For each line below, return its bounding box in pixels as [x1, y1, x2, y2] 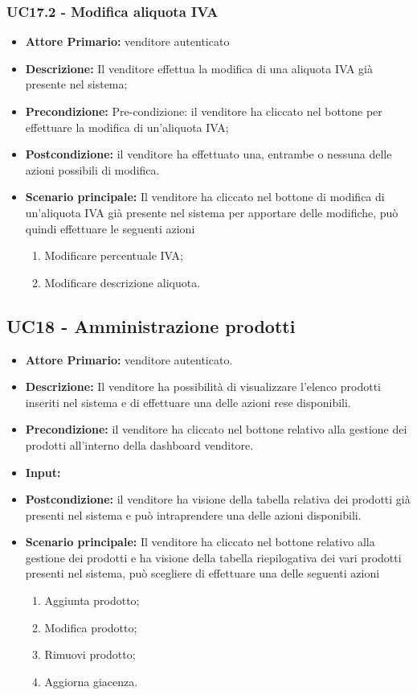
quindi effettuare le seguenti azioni [25, 220, 195, 236]
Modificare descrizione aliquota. [44, 273, 201, 290]
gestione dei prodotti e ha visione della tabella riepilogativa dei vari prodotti [25, 549, 402, 565]
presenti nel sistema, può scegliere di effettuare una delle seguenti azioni [25, 565, 380, 582]
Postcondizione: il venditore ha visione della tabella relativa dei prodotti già [25, 491, 411, 508]
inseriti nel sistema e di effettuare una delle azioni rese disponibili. [25, 393, 351, 410]
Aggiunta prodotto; [44, 592, 140, 609]
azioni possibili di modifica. [25, 161, 160, 178]
